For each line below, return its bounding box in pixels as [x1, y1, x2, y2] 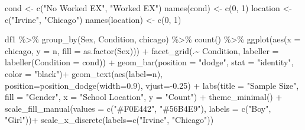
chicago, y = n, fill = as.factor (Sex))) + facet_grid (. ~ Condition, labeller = [5, 44, 279, 56]
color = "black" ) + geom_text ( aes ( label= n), [5, 67, 163, 79]
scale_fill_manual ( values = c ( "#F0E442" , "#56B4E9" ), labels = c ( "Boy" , [5, 102, 271, 114]
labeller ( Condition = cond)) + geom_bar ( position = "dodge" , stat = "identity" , [5, 56, 294, 68]
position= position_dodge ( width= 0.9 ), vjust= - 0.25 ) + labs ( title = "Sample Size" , [5, 79, 299, 91]
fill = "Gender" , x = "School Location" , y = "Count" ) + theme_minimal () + [5, 91, 283, 103]
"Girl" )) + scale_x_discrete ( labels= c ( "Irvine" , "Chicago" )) [5, 114, 214, 126]
